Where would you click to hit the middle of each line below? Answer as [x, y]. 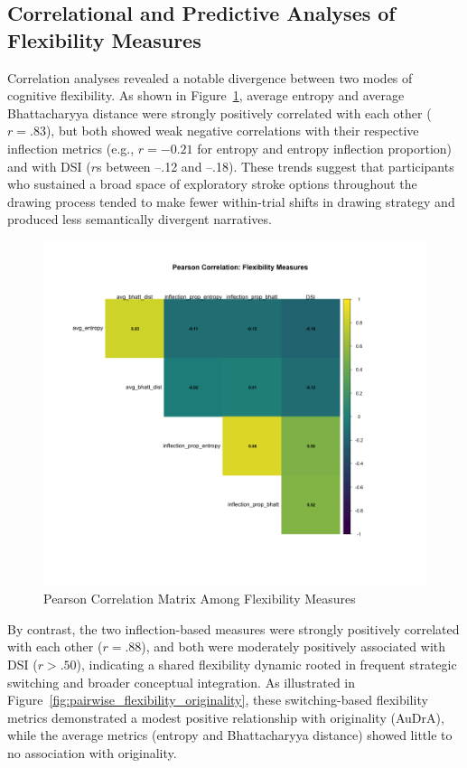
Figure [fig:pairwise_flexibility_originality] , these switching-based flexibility [218, 700]
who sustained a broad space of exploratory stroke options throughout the [212, 184]
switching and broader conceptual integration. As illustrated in [182, 682]
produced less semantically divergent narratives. [140, 219]
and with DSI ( [49, 166]
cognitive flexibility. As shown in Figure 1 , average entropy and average [206, 95]
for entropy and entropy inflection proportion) [325, 148]
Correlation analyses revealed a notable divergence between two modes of [210, 77]
